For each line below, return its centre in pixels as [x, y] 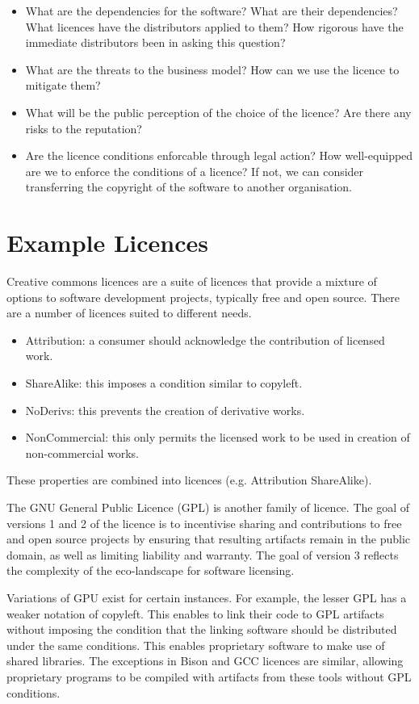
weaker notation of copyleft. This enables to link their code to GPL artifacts [195, 613]
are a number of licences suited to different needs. [129, 313]
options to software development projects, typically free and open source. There [203, 297]
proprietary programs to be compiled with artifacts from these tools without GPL [209, 676]
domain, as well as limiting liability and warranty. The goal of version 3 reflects [203, 554]
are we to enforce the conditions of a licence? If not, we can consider [195, 171]
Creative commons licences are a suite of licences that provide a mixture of [192, 281]
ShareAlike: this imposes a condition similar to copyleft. [164, 383]
